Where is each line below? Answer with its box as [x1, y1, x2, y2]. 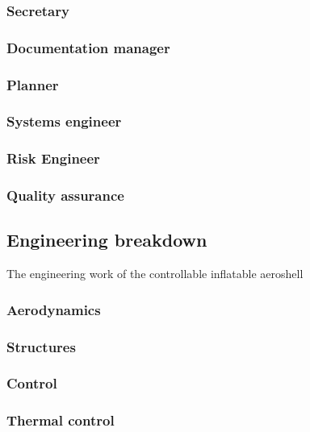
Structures [6, 336, 76, 356]
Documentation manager [6, 37, 170, 57]
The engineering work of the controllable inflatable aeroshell [6, 265, 304, 282]
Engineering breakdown [6, 227, 207, 252]
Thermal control [6, 410, 115, 430]
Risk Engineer [6, 148, 100, 168]
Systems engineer [6, 111, 122, 131]
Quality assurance [6, 185, 124, 206]
